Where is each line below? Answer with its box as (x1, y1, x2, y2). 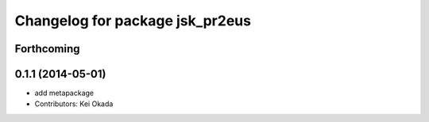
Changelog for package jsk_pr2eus (14, 12, 252, 29)
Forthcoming (14, 42, 80, 55)
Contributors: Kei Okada (34, 99, 114, 109)
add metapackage (34, 88, 95, 98)
